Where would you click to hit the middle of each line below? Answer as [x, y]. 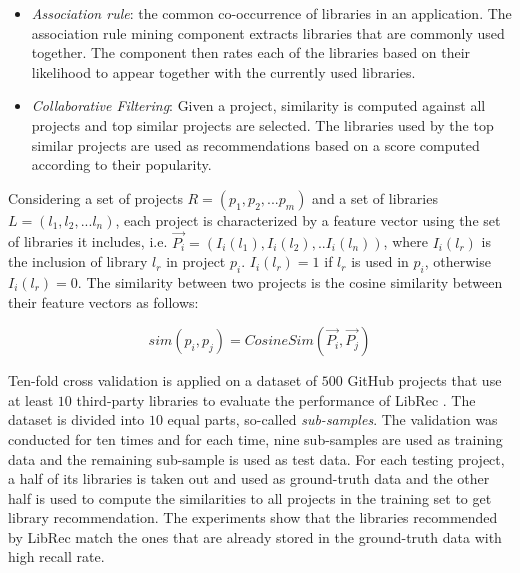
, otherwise [457, 261]
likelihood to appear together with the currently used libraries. [223, 71]
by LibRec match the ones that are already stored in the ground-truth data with [255, 536]
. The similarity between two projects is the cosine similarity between [290, 281]
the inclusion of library [78, 261]
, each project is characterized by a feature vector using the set [308, 219]
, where [405, 241]
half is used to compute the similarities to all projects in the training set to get [250, 497]
